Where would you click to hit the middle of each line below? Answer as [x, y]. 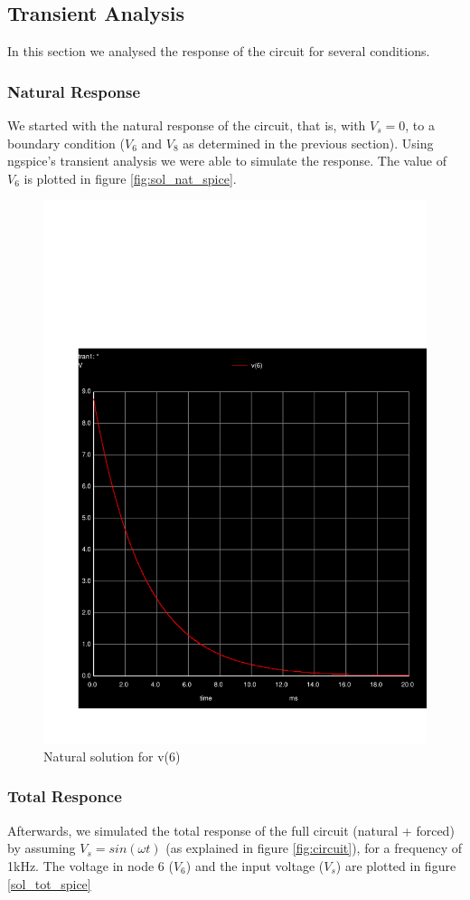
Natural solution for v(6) [112, 756]
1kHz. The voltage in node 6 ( [90, 865]
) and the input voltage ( [255, 865]
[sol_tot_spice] [49, 883]
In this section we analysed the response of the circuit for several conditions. [219, 51]
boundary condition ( [66, 143]
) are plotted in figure [396, 865]
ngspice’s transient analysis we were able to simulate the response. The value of [227, 161]
